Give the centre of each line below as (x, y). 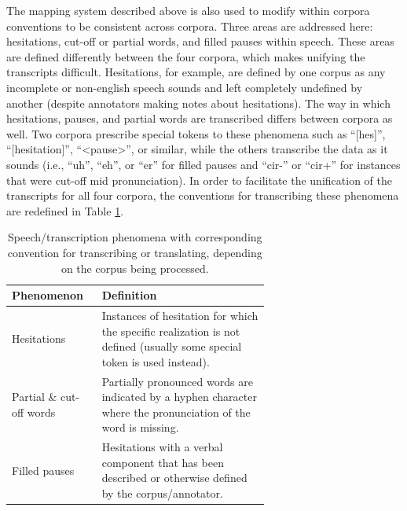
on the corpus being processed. (135, 268)
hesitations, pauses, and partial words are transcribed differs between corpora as (200, 118)
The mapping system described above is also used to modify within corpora (188, 10)
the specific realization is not (171, 331)
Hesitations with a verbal (162, 447)
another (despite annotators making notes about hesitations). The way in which (198, 103)
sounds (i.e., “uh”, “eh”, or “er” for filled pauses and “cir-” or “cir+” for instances (203, 164)
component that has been (163, 462)
